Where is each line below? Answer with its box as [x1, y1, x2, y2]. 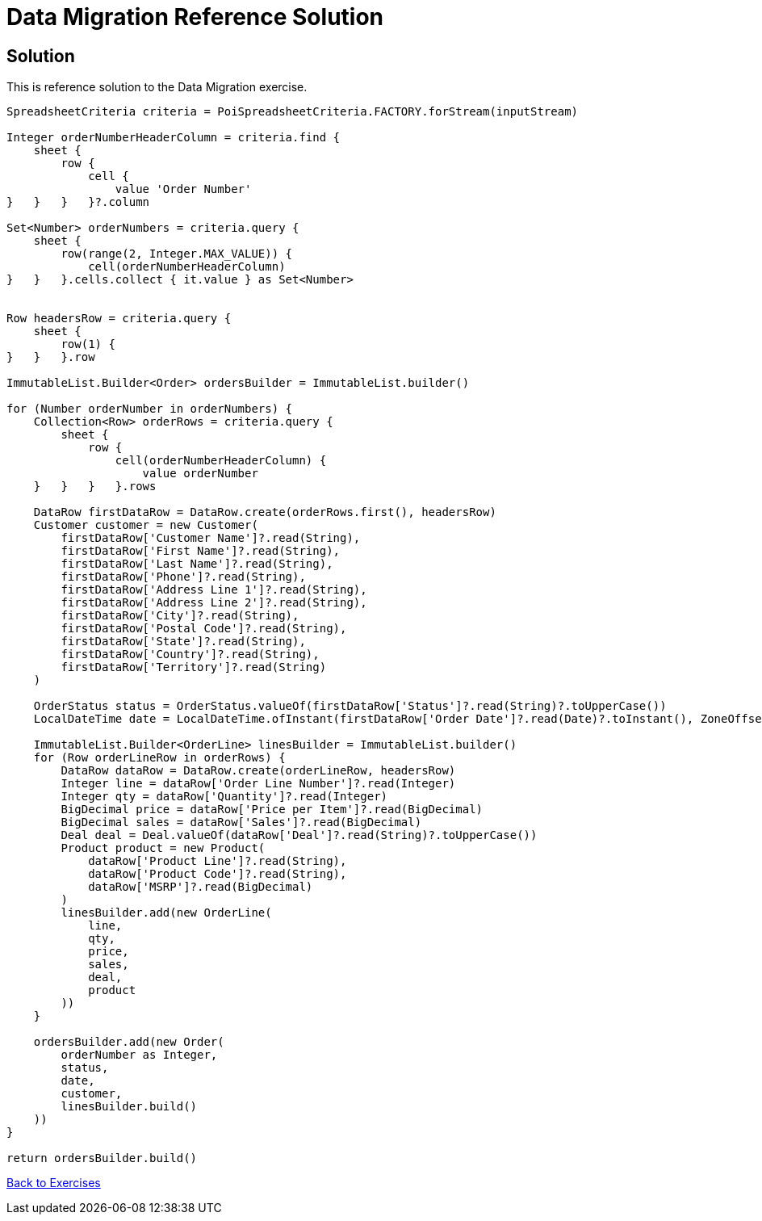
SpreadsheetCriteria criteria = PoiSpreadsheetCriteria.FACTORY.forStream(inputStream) [6, 105, 579, 119]
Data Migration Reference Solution [6, 3, 384, 31]
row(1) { [61, 338, 115, 351]
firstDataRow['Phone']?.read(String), [61, 570, 306, 584]
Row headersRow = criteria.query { [6, 312, 232, 325]
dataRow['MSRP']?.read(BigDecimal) [88, 880, 313, 894]
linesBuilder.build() [61, 1100, 198, 1114]
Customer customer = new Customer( [33, 518, 258, 532]
